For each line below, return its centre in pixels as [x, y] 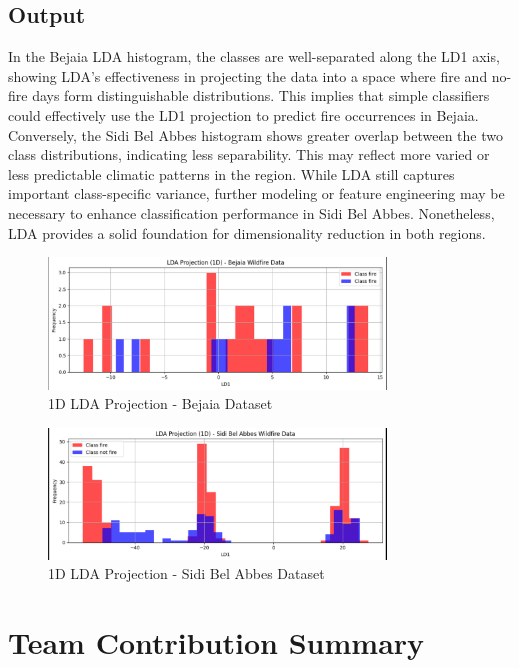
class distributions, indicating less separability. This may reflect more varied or [249, 154]
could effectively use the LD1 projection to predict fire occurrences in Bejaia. [243, 114]
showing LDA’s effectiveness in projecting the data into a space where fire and [248, 75]
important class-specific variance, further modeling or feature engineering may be [256, 193]
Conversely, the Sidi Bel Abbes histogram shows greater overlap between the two [255, 134]
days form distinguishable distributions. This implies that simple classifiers [261, 95]
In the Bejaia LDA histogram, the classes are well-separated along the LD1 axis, [254, 56]
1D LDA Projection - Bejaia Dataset [160, 403]
